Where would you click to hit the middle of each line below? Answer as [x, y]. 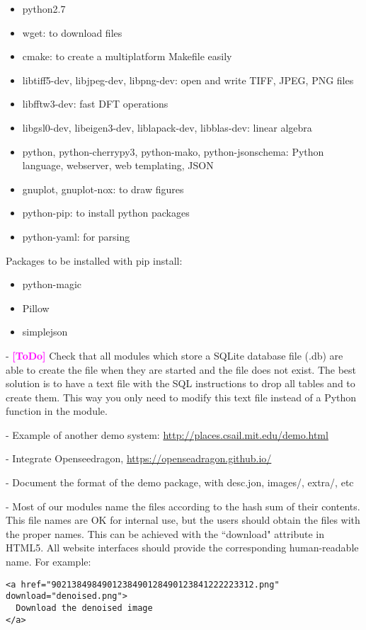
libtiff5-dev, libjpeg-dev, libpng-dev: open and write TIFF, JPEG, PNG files [188, 80]
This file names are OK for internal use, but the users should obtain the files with [183, 520]
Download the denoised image [84, 608]
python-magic [52, 284]
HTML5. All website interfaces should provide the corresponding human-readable [182, 548]
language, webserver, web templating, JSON [118, 165]
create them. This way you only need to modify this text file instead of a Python [181, 397]
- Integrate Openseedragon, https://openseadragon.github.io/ [139, 458]
